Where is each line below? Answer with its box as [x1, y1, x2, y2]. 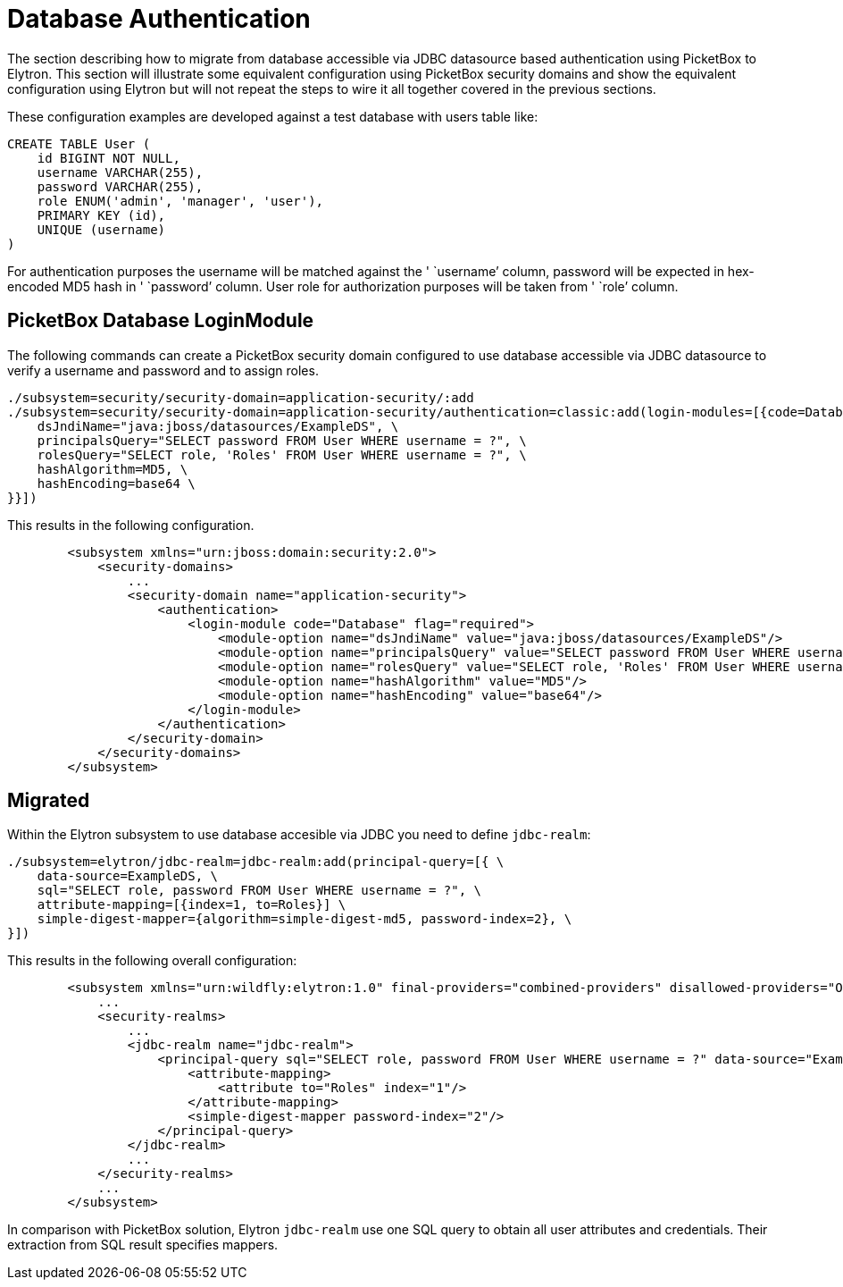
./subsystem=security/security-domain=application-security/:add [7, 390, 474, 405]
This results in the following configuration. [7, 517, 255, 533]
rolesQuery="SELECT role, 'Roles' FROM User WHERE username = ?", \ [37, 447, 527, 462]
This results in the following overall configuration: [7, 953, 297, 969]
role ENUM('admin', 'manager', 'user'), [37, 193, 324, 208]
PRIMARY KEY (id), [37, 207, 166, 223]
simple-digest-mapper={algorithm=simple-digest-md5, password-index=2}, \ [37, 912, 572, 927]
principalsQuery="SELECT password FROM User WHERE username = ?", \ [37, 433, 527, 448]
